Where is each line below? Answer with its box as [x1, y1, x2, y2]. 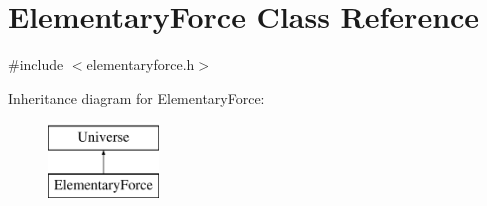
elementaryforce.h [86, 54, 195, 75]
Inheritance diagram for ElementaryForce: [8, 87, 265, 108]
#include [8, 54, 64, 75]
